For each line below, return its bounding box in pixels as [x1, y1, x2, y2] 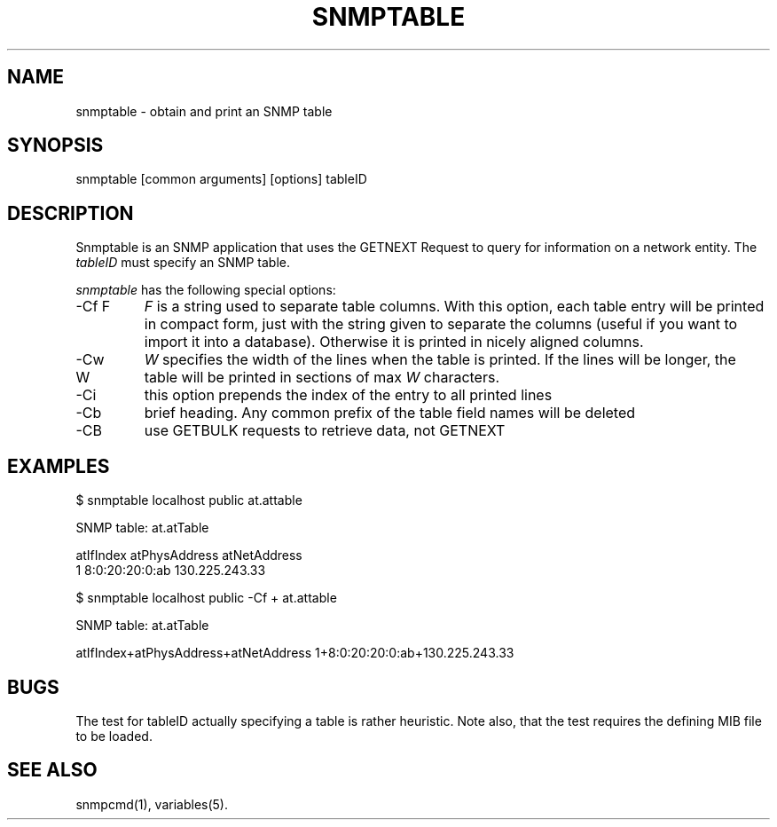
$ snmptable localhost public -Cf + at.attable [75, 590, 337, 606]
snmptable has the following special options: [75, 282, 336, 298]
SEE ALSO [7, 759, 98, 782]
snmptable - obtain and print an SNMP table [75, 103, 333, 119]
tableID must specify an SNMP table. [75, 255, 291, 271]
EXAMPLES [7, 454, 110, 477]
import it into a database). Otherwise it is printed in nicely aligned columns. [144, 333, 644, 351]
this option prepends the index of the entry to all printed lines [144, 386, 553, 405]
